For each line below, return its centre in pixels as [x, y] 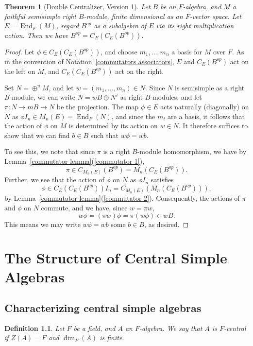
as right [132, 97]
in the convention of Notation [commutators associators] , [89, 61]
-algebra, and [202, 6]
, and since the [133, 116]
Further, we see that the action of [54, 180]
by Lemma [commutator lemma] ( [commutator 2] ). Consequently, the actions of [122, 198]
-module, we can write [42, 97]
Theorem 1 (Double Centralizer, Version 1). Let [77, 6]
